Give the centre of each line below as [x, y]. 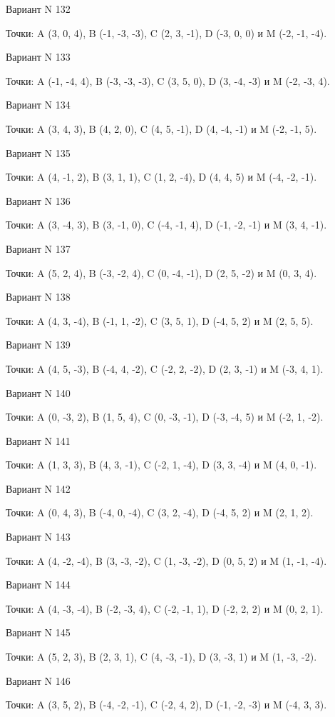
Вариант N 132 [38, 9]
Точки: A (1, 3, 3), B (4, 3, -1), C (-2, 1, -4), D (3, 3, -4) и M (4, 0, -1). [161, 465]
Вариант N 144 [38, 585]
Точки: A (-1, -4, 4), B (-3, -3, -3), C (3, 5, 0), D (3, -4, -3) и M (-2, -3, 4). [168, 80]
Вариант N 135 [38, 152]
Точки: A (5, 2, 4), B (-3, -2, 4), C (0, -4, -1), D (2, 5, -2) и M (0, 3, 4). [161, 272]
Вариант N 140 [38, 392]
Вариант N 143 [38, 537]
